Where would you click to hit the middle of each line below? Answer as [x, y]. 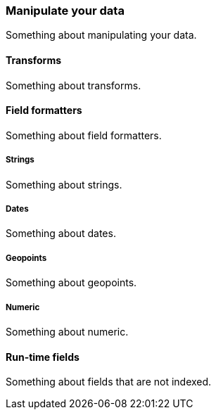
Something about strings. [64, 184]
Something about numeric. [67, 331]
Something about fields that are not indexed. [109, 382]
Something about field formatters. [84, 135]
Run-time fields [43, 357]
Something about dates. [61, 234]
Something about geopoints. [71, 283]
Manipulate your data [65, 11]
